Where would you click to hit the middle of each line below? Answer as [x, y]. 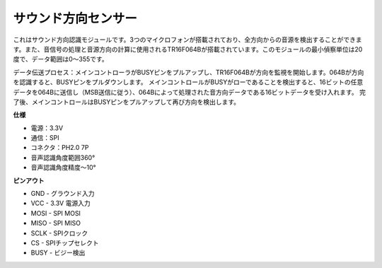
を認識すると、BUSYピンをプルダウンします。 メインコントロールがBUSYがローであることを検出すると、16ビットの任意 [188, 82]
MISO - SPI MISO [56, 223]
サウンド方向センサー [75, 18]
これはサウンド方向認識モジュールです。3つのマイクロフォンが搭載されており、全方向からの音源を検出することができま [187, 40]
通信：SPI [45, 138]
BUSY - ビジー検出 [58, 253]
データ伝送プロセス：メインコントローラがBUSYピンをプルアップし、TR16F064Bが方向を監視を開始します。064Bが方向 [189, 72]
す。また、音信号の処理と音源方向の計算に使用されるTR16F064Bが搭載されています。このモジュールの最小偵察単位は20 [188, 49]
